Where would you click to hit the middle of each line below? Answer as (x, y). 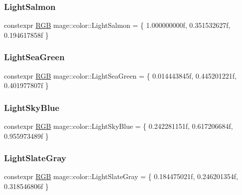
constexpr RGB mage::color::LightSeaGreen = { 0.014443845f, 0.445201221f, (120, 75)
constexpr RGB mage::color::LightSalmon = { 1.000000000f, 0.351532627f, (117, 25)
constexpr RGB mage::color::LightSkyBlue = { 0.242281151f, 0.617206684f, (119, 126)
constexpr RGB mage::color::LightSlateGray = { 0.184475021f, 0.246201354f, (121, 176)
